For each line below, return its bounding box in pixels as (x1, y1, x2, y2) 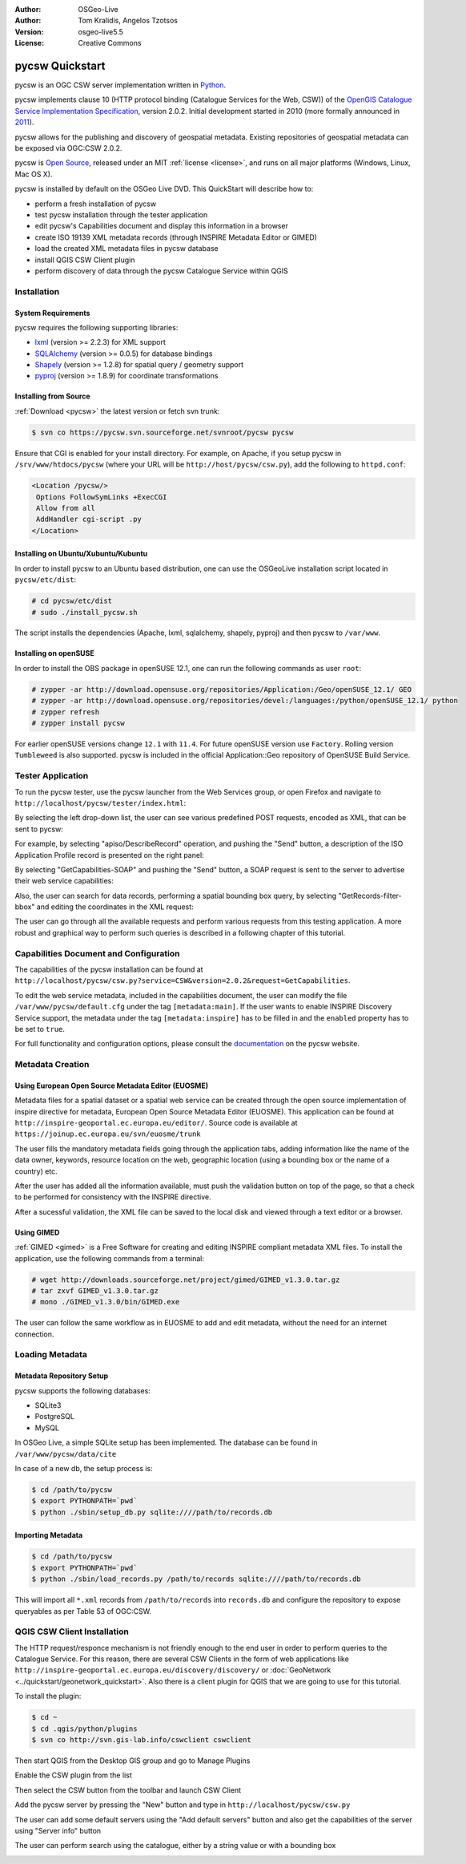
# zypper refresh (31, 707, 100, 717)
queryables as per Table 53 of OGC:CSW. (14, 1606, 152, 1615)
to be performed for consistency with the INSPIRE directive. (14, 1192, 211, 1202)
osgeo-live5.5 (78, 26, 123, 36)
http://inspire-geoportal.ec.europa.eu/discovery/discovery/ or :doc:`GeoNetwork (14, 1665, 331, 1675)
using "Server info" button (14, 1826, 102, 1835)
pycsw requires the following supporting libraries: (14, 322, 179, 332)
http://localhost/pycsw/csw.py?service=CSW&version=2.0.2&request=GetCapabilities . (14, 976, 351, 985)
